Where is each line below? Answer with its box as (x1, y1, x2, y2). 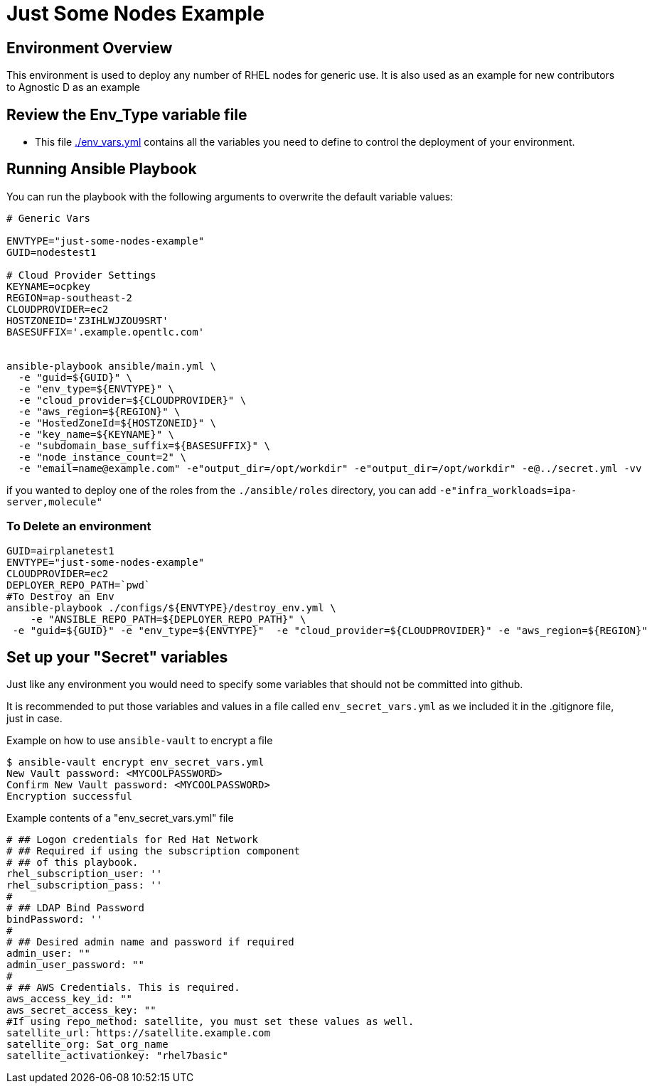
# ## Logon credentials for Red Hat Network (6, 834, 259, 846)
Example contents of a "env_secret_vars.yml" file (6, 812, 234, 825)
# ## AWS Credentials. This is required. (6, 982, 240, 994)
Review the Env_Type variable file (6, 105, 247, 124)
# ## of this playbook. (6, 857, 139, 869)
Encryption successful (6, 790, 133, 803)
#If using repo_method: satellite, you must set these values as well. (6, 1016, 415, 1028)
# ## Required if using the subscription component (6, 845, 301, 857)
